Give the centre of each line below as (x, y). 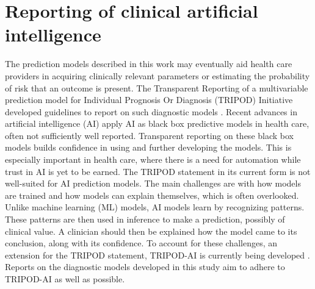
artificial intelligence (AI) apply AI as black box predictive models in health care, (157, 123)
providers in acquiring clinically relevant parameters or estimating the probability (157, 75)
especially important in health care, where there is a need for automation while (153, 159)
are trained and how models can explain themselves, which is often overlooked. (152, 195)
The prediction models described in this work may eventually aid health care (149, 64)
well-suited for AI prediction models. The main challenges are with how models (153, 183)
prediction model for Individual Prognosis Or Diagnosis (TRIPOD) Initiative (149, 100)
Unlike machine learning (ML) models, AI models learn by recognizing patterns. (155, 207)
